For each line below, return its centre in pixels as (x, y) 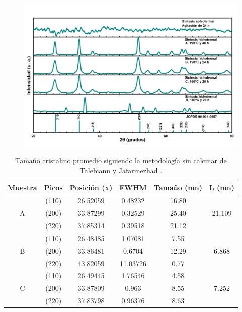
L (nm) (222, 187)
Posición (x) (91, 187)
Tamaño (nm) (178, 187)
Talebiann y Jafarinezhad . (121, 170)
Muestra (22, 187)
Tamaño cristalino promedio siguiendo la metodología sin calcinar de (121, 160)
